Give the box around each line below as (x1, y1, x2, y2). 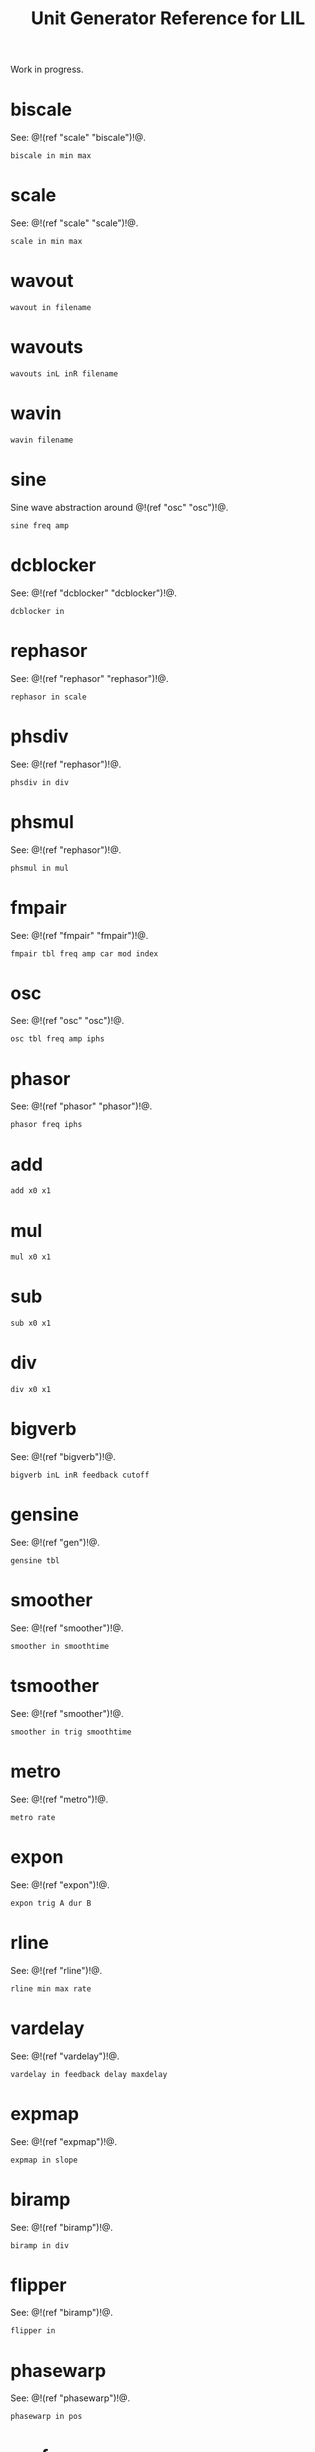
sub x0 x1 (10, 1318, 52, 1329)
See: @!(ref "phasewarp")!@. (10, 2392, 131, 2404)
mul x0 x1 (10, 1252, 52, 1262)
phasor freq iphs (10, 1120, 83, 1130)
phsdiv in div (10, 777, 70, 787)
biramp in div (10, 2240, 70, 2251)
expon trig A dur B (10, 1898, 92, 1908)
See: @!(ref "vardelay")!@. (10, 2050, 120, 2062)
